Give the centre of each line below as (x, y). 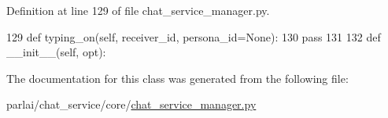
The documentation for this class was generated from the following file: (177, 78)
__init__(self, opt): (56, 52)
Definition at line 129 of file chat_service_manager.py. (138, 10)
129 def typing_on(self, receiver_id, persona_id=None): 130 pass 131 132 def (194, 36)
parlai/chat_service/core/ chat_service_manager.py (131, 104)
